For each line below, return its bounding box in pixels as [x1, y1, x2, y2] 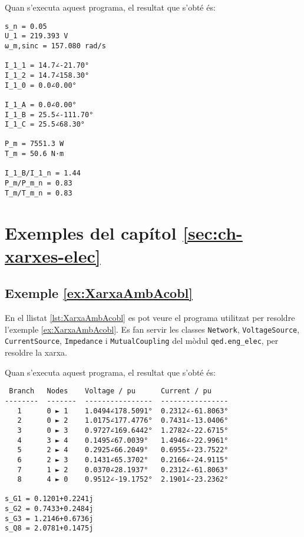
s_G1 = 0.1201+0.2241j [5, 495, 94, 503]
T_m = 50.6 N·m [5, 150, 64, 158]
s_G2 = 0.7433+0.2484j [5, 505, 94, 513]
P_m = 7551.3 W [5, 140, 64, 148]
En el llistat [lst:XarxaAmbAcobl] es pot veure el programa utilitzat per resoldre [5, 311, 295, 324]
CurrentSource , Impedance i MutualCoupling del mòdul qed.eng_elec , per [5, 334, 279, 347]
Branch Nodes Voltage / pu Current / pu [9, 387, 212, 396]
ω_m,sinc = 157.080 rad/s [5, 41, 106, 50]
